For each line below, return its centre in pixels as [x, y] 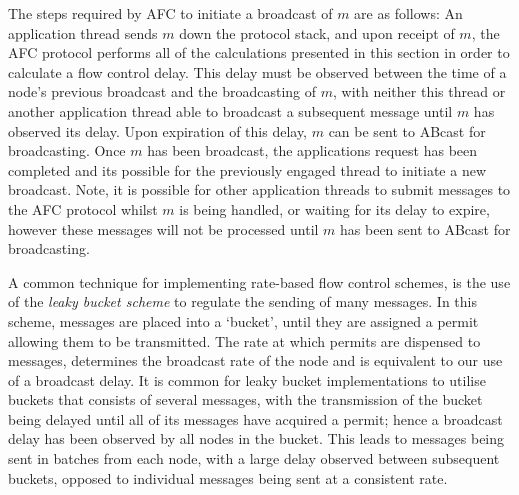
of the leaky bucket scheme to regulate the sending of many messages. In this [242, 301]
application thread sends [83, 32]
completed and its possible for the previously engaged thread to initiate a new [247, 169]
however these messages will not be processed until [163, 228]
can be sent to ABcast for [407, 130]
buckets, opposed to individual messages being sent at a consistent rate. [228, 477]
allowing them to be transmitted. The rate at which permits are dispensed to [244, 340]
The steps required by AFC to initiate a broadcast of [170, 13]
